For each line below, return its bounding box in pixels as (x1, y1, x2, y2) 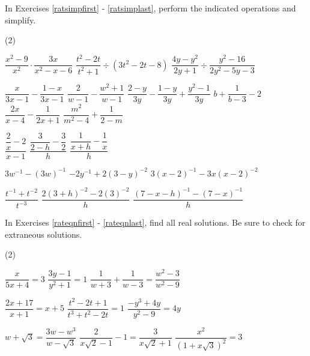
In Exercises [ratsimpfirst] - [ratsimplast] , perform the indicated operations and (5, 2, 296, 14)
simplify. (5, 13, 36, 26)
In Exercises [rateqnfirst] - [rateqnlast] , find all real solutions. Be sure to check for (5, 216, 306, 229)
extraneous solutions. (5, 228, 82, 240)
